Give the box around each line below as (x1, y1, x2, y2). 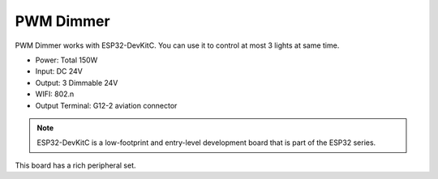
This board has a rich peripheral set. (15, 160, 136, 170)
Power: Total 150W (35, 55, 98, 65)
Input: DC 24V (35, 66, 83, 76)
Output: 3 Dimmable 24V (35, 78, 118, 87)
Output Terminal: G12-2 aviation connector (35, 100, 178, 110)
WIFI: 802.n (35, 89, 75, 99)
